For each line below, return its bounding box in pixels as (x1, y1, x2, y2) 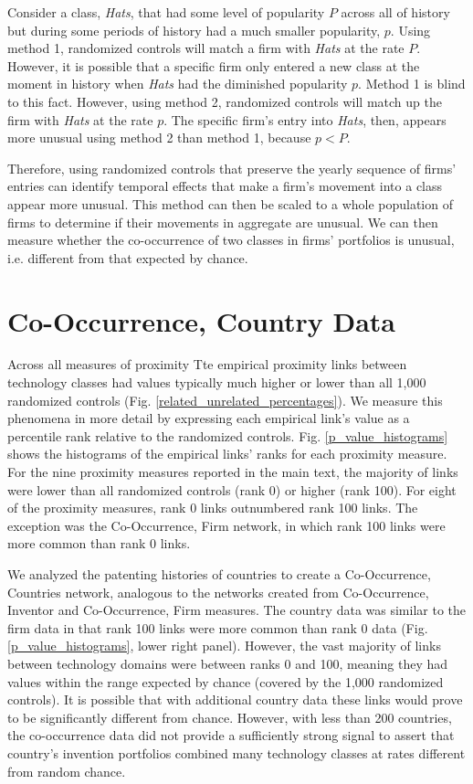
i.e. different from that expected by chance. (7, 248, 248, 267)
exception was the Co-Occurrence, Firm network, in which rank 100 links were (7, 515, 446, 535)
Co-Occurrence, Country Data (7, 302, 395, 339)
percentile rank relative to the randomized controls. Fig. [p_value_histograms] (7, 426, 448, 445)
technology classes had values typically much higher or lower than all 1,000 (7, 373, 426, 392)
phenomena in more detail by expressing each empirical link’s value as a (7, 408, 410, 428)
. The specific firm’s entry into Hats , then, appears (163, 110, 447, 129)
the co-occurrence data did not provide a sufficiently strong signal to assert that (7, 726, 455, 745)
